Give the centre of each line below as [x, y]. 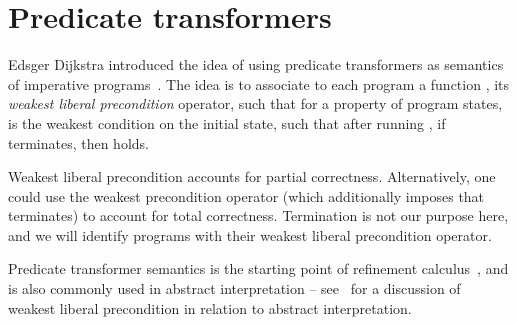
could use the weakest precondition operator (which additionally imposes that [246, 195]
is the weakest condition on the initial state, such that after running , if [227, 122]
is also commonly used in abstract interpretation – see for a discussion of [234, 288]
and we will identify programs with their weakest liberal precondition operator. [250, 234]
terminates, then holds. [78, 142]
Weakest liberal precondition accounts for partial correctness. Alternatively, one [252, 176]
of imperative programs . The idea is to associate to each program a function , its [259, 83]
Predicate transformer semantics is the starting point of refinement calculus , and [258, 268]
